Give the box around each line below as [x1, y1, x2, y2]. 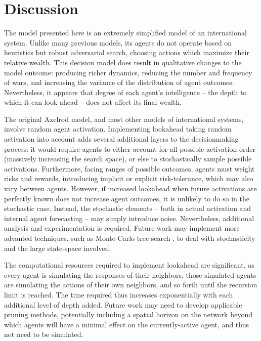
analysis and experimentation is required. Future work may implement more [4, 223, 240, 233]
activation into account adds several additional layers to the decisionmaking [4, 134, 239, 144]
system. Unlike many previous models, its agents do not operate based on [4, 37, 232, 48]
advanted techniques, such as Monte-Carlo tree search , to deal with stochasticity [4, 233, 255, 243]
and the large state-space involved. [4, 242, 111, 253]
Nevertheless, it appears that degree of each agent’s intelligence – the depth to [4, 87, 247, 97]
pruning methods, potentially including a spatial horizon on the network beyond [4, 309, 253, 320]
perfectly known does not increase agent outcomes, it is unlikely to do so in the [4, 193, 249, 203]
